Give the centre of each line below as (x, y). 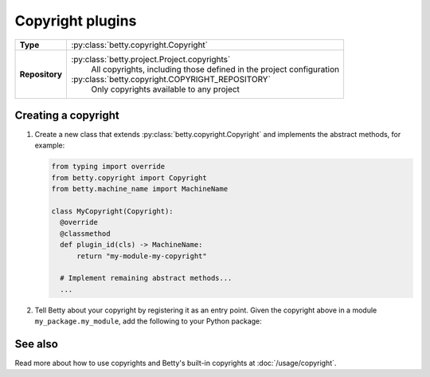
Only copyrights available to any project (166, 89)
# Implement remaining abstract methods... (146, 278)
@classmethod (85, 234)
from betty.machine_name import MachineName (140, 189)
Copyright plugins (76, 21)
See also (37, 344)
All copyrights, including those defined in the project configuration (215, 69)
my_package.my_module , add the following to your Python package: (148, 321)
